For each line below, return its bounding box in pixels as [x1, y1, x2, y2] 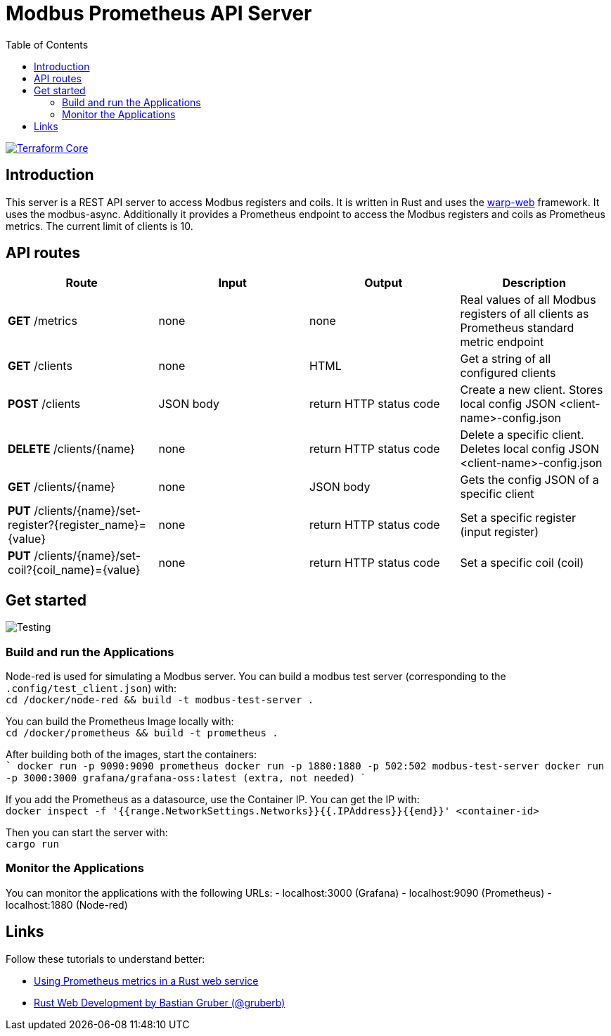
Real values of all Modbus [460, 293, 596, 307]
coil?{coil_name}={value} [8, 563, 141, 577]
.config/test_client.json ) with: [6, 682, 177, 695]
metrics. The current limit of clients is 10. [6, 219, 193, 232]
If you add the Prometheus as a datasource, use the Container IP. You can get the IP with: [6, 793, 420, 806]
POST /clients [8, 397, 81, 411]
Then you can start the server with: [6, 826, 168, 839]
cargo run [6, 838, 59, 850]
